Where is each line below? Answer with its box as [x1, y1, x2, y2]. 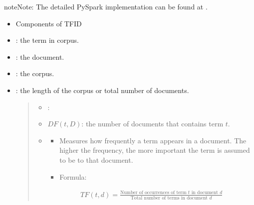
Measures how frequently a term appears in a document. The [59, 135, 247, 145]
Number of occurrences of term [120, 190, 187, 196]
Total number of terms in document [130, 195, 208, 201]
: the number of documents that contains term [81, 118, 224, 129]
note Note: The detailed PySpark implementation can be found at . [4, 1, 208, 11]
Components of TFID [15, 18, 82, 28]
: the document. [15, 51, 64, 62]
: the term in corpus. [15, 35, 79, 45]
